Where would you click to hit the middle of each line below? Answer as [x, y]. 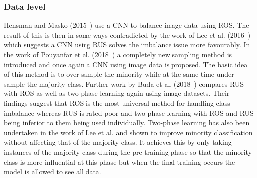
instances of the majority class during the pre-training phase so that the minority [128, 151]
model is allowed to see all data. [53, 171]
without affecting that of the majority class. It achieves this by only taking [118, 142]
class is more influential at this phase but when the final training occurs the [120, 161]
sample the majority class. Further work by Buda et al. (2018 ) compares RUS [124, 83]
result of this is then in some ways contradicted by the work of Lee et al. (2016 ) [127, 35]
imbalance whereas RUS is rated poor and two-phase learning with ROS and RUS [129, 113]
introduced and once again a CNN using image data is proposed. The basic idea [126, 64]
